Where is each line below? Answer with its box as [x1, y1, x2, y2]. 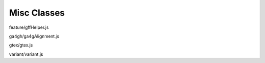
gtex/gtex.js [9, 42, 33, 48]
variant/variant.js [9, 51, 44, 57]
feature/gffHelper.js [9, 24, 49, 30]
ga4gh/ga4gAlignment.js [9, 33, 59, 39]
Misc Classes [9, 7, 65, 18]
